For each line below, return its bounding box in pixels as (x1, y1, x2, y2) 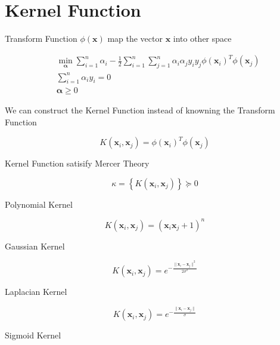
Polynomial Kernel (5, 198, 73, 210)
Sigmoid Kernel (5, 329, 61, 341)
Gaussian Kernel (5, 239, 65, 252)
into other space (173, 32, 232, 45)
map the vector (107, 32, 163, 45)
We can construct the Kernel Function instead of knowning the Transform (5, 104, 275, 116)
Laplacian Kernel (5, 285, 67, 298)
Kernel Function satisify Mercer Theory (5, 157, 150, 170)
